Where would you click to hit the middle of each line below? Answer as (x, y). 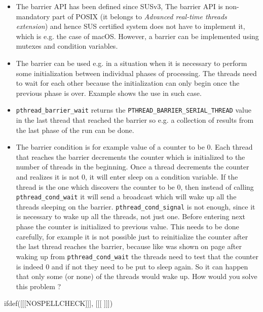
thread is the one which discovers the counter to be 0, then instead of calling (135, 186)
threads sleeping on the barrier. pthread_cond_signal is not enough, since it (136, 206)
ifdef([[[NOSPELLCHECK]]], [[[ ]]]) (59, 303)
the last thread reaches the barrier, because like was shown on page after (129, 246)
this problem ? (39, 286)
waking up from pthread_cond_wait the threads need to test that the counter (137, 256)
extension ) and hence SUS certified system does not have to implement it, (130, 26)
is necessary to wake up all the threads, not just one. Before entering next (130, 216)
